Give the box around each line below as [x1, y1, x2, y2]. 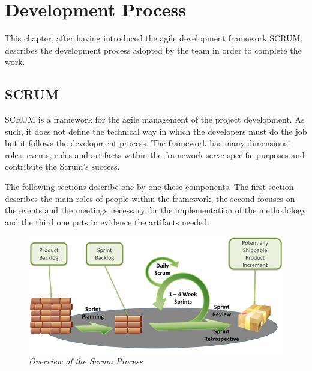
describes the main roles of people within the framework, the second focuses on [5, 192, 295, 204]
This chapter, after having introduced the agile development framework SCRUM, [5, 32, 303, 44]
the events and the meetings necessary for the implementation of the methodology [5, 204, 307, 216]
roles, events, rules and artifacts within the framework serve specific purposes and [5, 148, 305, 161]
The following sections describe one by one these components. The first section [5, 180, 294, 193]
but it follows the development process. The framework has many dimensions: [5, 136, 290, 149]
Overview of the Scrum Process [29, 355, 143, 367]
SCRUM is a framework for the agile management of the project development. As [5, 113, 305, 126]
